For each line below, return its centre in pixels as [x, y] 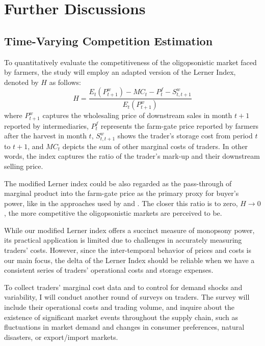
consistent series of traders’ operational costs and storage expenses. [109, 270]
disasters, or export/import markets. [61, 337]
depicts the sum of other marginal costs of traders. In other [155, 146]
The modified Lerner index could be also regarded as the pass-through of [118, 183]
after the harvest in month [45, 136]
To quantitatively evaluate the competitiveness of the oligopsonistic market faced [130, 62]
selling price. [24, 166]
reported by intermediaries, [46, 125]
